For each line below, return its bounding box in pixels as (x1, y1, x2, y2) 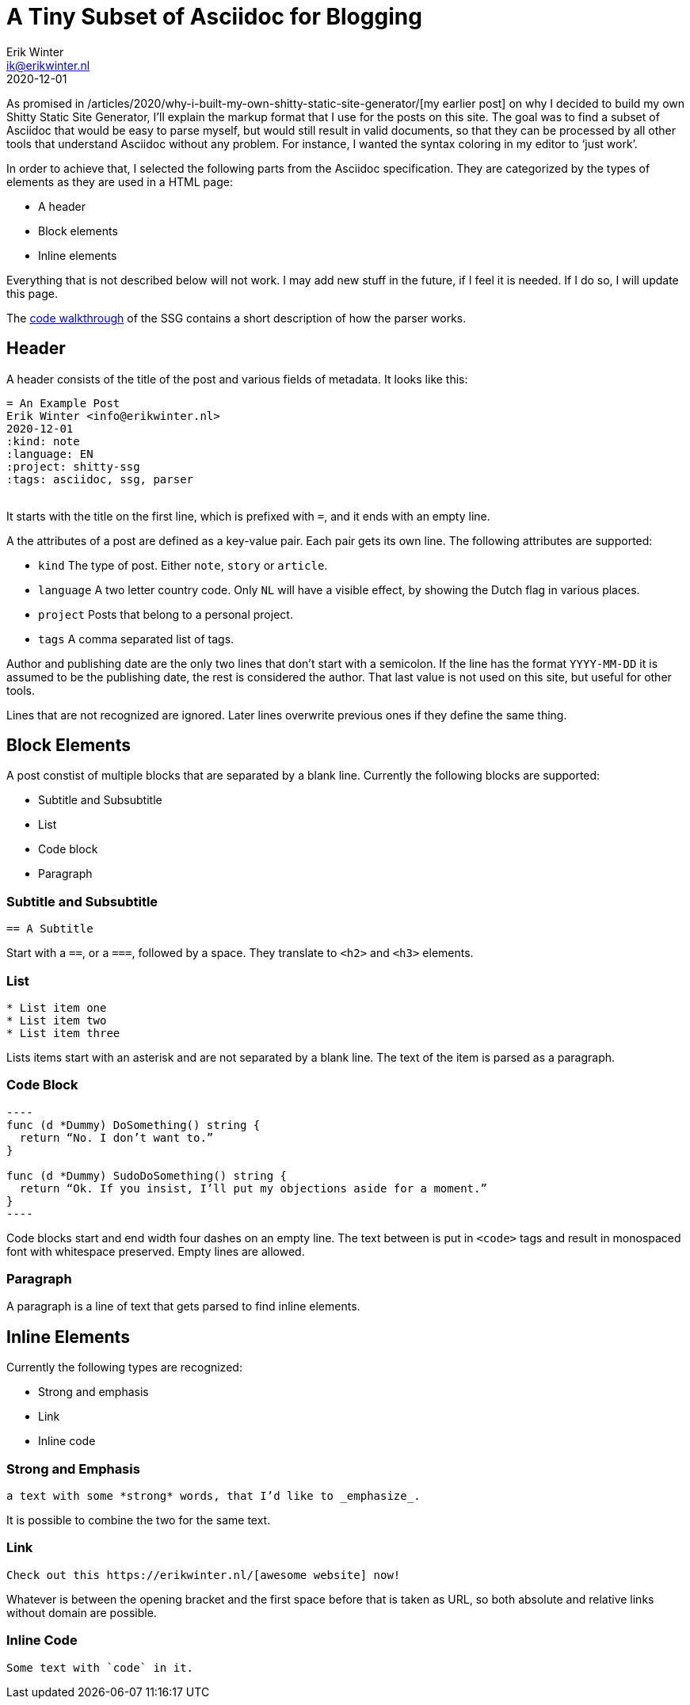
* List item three (6, 1026, 120, 1039)
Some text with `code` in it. (6, 1661, 194, 1674)
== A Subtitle (6, 922, 93, 936)
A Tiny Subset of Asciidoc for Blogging (6, 3, 422, 30)
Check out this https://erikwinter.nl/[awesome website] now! (6, 1568, 401, 1581)
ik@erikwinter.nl (6, 58, 90, 72)
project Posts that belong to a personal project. (38, 607, 293, 621)
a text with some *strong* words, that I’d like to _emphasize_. (6, 1489, 421, 1503)
